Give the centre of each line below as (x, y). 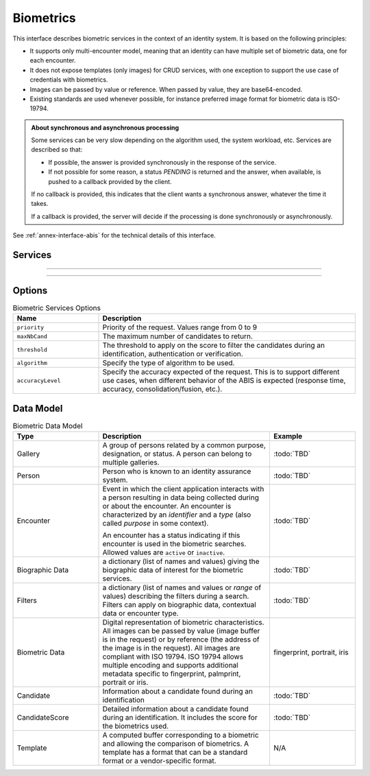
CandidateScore (43, 718)
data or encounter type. (140, 613)
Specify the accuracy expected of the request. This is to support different (221, 372)
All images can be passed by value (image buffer (181, 631)
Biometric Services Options (57, 308)
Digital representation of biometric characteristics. (183, 622)
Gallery (28, 454)
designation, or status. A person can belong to (177, 454)
